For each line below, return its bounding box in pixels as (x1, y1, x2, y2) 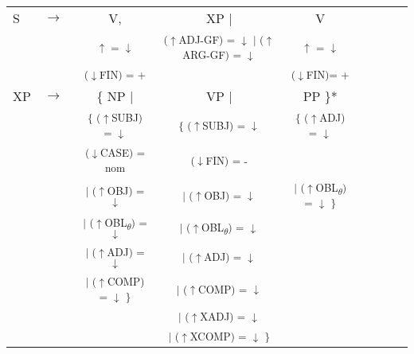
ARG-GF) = (182, 47, 241, 62)
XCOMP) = (189, 329, 247, 344)
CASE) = (100, 145, 146, 160)
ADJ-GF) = (178, 32, 236, 47)
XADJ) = (200, 309, 246, 324)
